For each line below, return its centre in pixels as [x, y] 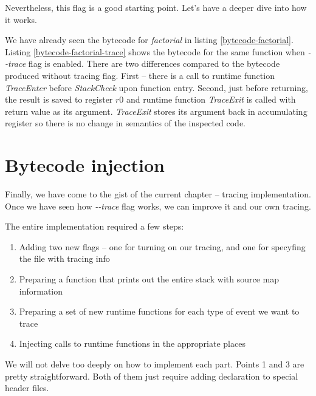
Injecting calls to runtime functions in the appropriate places [132, 343]
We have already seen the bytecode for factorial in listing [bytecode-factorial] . [149, 40]
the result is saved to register [59, 99]
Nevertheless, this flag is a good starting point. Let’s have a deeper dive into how [156, 7]
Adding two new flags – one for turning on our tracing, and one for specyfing [162, 246]
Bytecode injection [85, 165]
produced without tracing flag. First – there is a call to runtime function [140, 75]
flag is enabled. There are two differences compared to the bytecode [154, 63]
